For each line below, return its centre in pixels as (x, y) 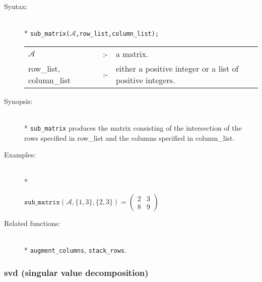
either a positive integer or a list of (177, 68)
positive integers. (145, 80)
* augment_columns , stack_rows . (76, 250)
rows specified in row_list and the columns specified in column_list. (129, 137)
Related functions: (32, 223)
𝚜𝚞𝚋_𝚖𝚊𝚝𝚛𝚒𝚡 (42, 203)
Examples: (20, 155)
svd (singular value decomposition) (76, 272)
